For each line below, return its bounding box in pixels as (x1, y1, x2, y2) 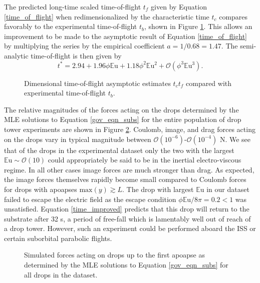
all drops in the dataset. (24, 269, 98, 279)
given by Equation (151, 1, 207, 11)
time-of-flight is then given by (31, 50, 122, 60)
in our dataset (206, 183, 249, 194)
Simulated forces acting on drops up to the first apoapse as (24, 249, 205, 260)
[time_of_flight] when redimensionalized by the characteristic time (4, 11, 209, 21)
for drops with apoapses (4, 183, 77, 194)
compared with (186, 77, 232, 88)
